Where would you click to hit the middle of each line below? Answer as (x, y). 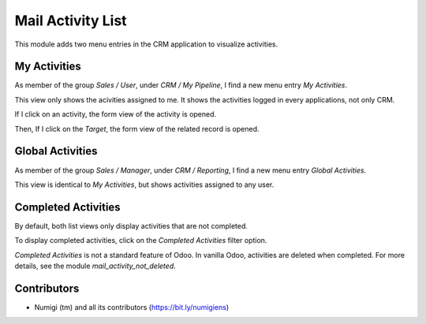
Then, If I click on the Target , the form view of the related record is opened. (137, 128)
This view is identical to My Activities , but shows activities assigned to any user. (144, 184)
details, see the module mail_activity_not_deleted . (95, 266)
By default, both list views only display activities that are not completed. (131, 225)
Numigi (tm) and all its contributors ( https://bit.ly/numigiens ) (132, 307)
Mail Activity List (71, 20)
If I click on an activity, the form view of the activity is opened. (116, 114)
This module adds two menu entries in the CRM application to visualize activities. (146, 44)
